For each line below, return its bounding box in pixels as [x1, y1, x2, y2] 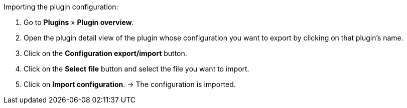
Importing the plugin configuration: [4, 2, 118, 11]
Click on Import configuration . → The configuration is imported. [24, 80, 236, 88]
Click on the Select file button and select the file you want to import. [24, 64, 249, 73]
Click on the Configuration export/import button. [24, 49, 187, 57]
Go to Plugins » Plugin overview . [24, 18, 134, 26]
